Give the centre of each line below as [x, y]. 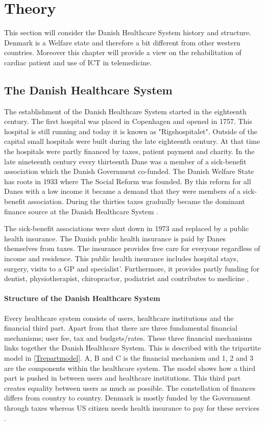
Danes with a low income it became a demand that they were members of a [123, 191]
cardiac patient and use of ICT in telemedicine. [78, 62]
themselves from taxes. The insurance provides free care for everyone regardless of [132, 248]
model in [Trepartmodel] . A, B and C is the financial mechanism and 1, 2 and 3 [129, 357]
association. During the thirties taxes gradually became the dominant [136, 201]
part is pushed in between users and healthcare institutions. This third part [123, 378]
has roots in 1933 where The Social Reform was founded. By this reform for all [128, 181]
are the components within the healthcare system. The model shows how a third [130, 368]
